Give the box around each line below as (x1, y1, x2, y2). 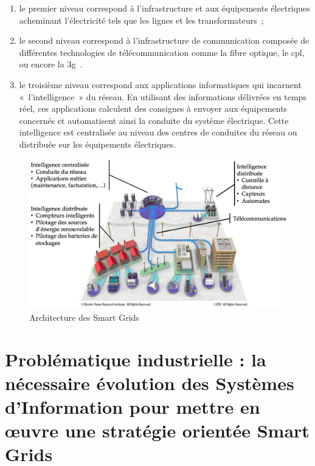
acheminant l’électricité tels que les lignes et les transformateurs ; (19, 13, 264, 26)
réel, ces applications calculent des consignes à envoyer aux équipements (19, 102, 288, 115)
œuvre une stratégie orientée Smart (5, 418, 310, 443)
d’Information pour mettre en (5, 394, 260, 419)
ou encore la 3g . (19, 58, 83, 70)
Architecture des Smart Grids (29, 310, 139, 323)
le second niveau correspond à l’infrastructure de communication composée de (19, 34, 310, 47)
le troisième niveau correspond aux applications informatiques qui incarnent (19, 78, 302, 91)
